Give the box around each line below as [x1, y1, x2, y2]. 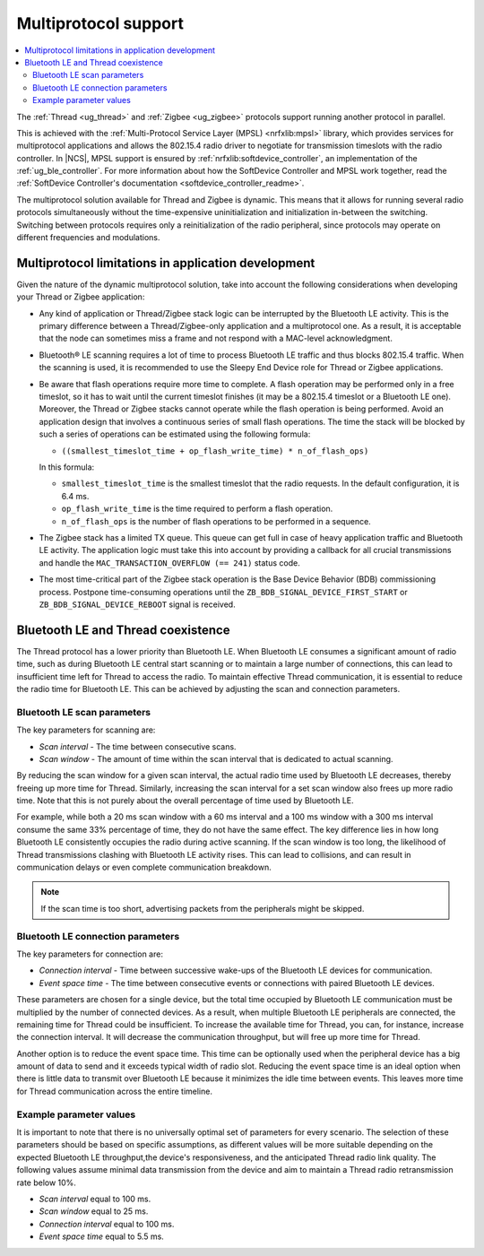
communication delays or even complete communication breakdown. [16, 862, 272, 873]
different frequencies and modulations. [16, 232, 160, 243]
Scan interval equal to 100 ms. [39, 1193, 151, 1204]
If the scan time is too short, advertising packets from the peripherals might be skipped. [40, 903, 365, 914]
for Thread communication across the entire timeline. [16, 1086, 212, 1096]
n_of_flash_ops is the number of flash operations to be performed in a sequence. [61, 515, 371, 526]
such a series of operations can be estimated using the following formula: [39, 429, 311, 439]
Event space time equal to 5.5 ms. [39, 1231, 165, 1242]
